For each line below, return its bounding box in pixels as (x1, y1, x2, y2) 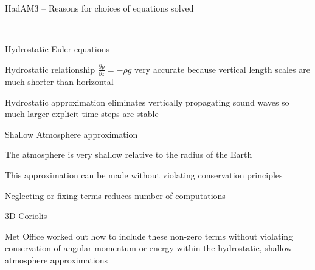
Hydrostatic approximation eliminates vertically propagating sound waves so (5, 95, 289, 108)
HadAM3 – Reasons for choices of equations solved (5, 2, 194, 14)
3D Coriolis (5, 209, 47, 222)
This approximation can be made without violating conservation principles (5, 169, 283, 181)
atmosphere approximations (5, 254, 108, 266)
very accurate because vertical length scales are (134, 62, 310, 75)
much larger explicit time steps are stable (5, 107, 159, 120)
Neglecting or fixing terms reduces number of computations (5, 189, 226, 201)
